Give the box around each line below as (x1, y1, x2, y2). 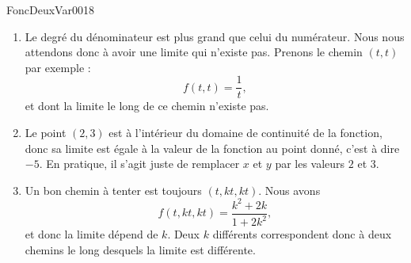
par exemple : (25, 59, 91, 75)
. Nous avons (258, 181, 321, 198)
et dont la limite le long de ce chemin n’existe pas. (25, 97, 269, 114)
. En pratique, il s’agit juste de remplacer (39, 155, 240, 172)
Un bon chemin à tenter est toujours (25, 181, 202, 198)
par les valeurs (275, 155, 345, 172)
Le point (25, 124, 67, 141)
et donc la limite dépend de (25, 226, 158, 242)
